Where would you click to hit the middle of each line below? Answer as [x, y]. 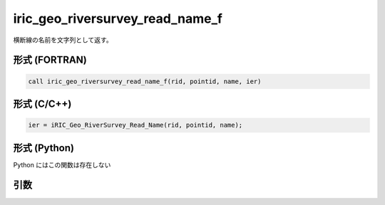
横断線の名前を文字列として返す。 [63, 40]
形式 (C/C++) [42, 104]
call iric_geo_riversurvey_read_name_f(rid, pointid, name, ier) [145, 81]
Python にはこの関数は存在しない [62, 164]
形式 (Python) [44, 148]
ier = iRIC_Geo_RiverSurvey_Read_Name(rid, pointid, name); [135, 125]
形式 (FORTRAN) [50, 60]
